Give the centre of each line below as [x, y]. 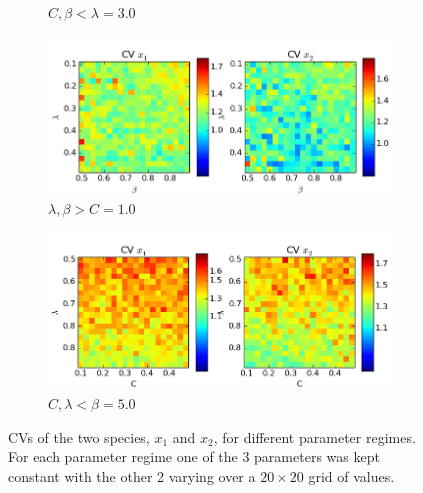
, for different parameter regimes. [314, 436]
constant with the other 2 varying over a [132, 475]
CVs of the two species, [79, 436]
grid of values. [351, 475]
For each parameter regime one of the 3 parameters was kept [194, 456]
